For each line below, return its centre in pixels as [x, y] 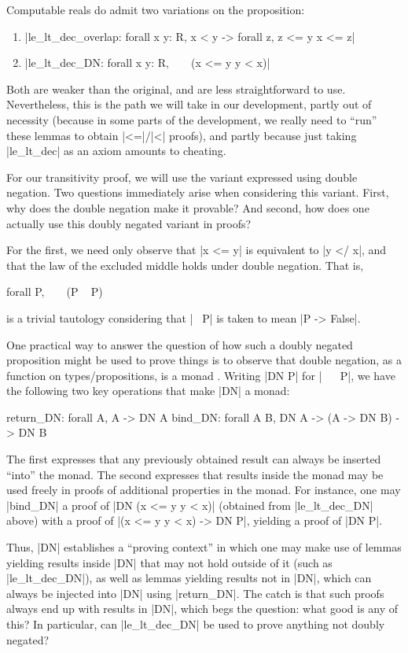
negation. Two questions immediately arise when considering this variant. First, [198, 192]
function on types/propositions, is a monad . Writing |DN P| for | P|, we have [201, 375]
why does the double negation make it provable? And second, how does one [188, 207]
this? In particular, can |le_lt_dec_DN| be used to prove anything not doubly [196, 624]
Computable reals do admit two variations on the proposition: [156, 9]
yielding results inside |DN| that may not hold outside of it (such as [169, 562]
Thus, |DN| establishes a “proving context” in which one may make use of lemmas [204, 547]
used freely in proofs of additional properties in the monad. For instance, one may [204, 490]
